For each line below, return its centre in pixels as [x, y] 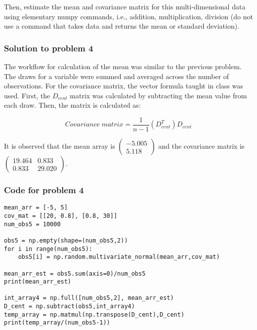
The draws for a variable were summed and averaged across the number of [117, 76]
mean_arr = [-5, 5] [36, 208]
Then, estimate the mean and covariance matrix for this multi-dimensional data [125, 6]
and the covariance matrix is [201, 146]
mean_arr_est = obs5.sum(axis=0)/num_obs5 [75, 273]
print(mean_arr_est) [38, 282]
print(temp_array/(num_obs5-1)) [57, 323]
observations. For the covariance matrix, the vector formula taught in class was [124, 86]
